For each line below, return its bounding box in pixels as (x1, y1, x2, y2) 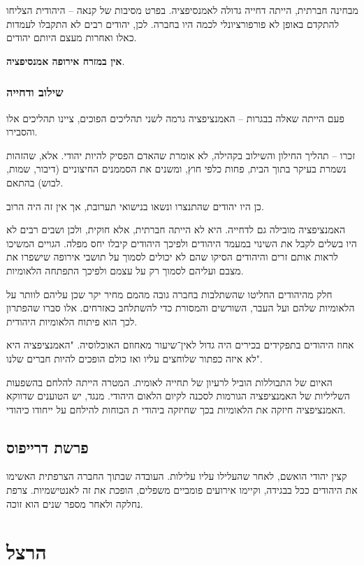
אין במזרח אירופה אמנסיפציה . (6, 53, 125, 68)
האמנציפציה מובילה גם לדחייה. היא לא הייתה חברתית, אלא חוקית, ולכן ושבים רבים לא (6, 222, 346, 237)
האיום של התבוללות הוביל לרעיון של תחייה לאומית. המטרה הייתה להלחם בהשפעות (6, 374, 333, 389)
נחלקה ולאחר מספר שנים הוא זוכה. (6, 496, 143, 511)
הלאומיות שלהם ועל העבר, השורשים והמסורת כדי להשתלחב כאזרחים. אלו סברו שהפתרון (6, 300, 355, 315)
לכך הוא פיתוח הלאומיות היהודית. (6, 314, 138, 328)
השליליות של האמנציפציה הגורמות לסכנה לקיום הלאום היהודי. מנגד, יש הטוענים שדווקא (6, 388, 350, 403)
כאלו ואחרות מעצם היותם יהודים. (6, 30, 137, 45)
